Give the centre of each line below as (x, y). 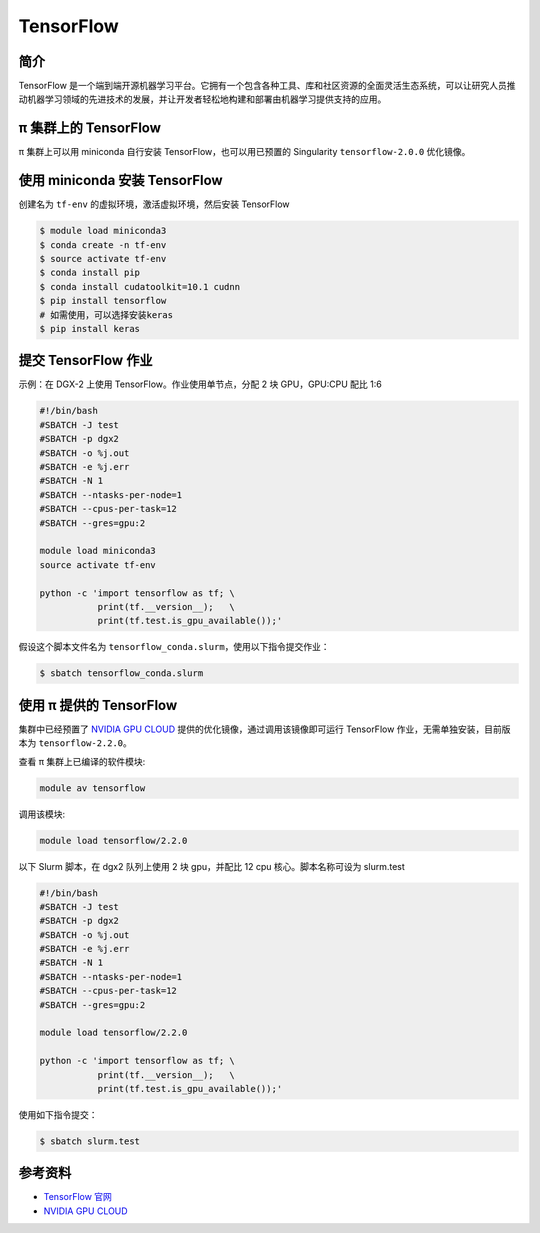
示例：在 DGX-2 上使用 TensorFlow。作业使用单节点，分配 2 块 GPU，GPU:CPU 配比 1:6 (200, 384)
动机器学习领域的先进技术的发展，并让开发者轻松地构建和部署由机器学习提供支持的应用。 (202, 99)
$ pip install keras (89, 328)
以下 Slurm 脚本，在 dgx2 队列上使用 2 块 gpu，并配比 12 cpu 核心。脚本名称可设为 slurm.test (211, 866)
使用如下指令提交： (58, 1114)
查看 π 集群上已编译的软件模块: (82, 761)
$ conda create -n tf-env (103, 244)
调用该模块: (42, 814)
